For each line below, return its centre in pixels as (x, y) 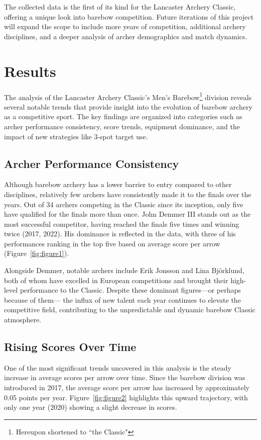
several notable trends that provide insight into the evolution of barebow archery (128, 106)
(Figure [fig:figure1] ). (37, 253)
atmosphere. (23, 320)
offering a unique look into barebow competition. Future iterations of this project (129, 16)
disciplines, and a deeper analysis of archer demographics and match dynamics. (126, 36)
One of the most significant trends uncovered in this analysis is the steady (118, 367)
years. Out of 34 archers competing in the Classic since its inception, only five (124, 204)
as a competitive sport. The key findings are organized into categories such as (123, 116)
